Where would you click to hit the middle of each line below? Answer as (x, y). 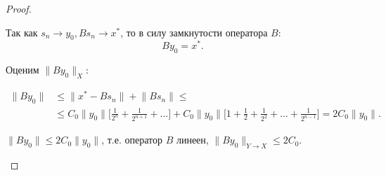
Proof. (19, 8)
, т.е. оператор (132, 140)
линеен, (192, 140)
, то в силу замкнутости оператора (194, 32)
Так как (22, 32)
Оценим (22, 70)
